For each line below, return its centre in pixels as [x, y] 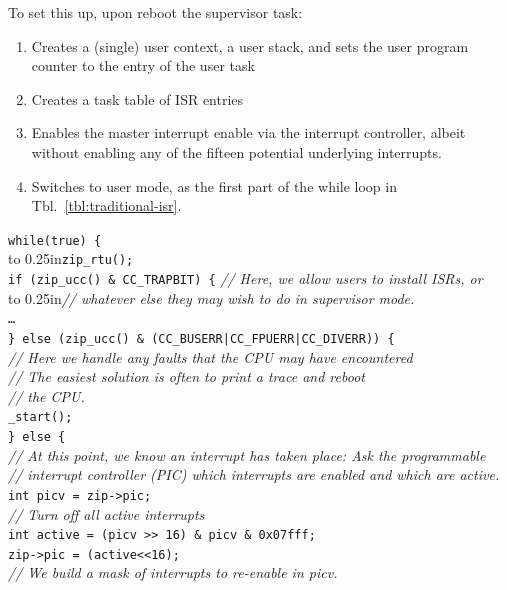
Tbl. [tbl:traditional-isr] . [106, 205]
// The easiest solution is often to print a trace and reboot [186, 376]
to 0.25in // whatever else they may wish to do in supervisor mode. [211, 297]
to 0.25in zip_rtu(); [71, 258]
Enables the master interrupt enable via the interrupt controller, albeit [248, 132]
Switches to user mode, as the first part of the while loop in [214, 185]
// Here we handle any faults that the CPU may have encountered [210, 356]
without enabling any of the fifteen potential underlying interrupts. [236, 151]
